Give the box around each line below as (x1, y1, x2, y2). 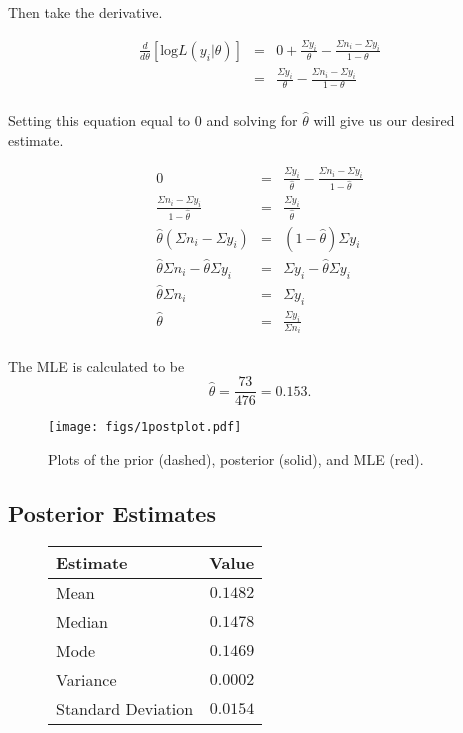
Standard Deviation (56, 696, 194, 720)
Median (56, 609, 109, 633)
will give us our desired (313, 110, 455, 131)
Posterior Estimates (8, 497, 216, 528)
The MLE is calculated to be (8, 355, 185, 376)
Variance (56, 667, 117, 691)
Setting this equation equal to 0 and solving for (8, 110, 298, 131)
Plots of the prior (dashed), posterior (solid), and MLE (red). (48, 448, 424, 469)
